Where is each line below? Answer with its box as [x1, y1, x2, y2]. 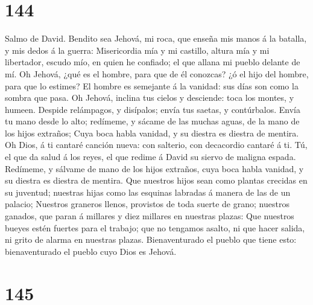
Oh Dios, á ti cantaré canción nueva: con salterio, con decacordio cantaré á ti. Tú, [5, 138, 308, 151]
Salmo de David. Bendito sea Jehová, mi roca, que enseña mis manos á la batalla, [5, 32, 307, 45]
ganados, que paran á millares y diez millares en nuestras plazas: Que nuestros [5, 210, 294, 222]
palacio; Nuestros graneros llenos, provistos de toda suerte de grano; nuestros [5, 197, 289, 210]
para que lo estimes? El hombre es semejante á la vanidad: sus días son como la [5, 79, 299, 92]
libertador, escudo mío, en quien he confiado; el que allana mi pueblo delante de [5, 56, 300, 68]
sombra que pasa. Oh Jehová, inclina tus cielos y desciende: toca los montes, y [5, 91, 294, 104]
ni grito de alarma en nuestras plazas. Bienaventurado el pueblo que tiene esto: [5, 233, 297, 246]
